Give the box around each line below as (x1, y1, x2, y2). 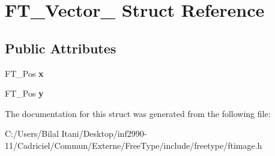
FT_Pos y (5, 87, 44, 100)
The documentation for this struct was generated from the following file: (5, 107, 271, 119)
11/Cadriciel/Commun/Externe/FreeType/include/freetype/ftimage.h (5, 139, 262, 151)
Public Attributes (5, 38, 116, 57)
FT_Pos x (5, 67, 44, 79)
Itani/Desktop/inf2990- (61, 127, 147, 140)
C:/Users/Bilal (5, 127, 59, 140)
